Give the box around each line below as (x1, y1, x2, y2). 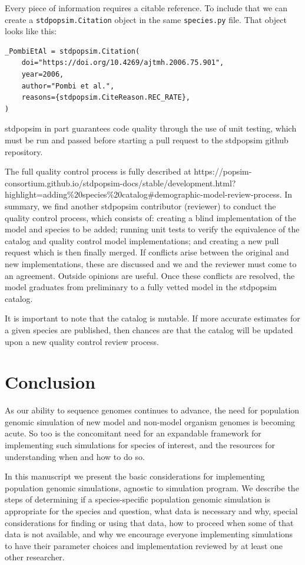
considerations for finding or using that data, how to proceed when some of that (5, 516, 294, 528)
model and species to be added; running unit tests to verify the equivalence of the (5, 223, 300, 235)
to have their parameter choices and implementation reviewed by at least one (5, 539, 283, 551)
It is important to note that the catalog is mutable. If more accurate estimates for (5, 312, 300, 324)
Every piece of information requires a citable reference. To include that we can (5, 2, 287, 14)
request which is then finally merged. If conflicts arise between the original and (5, 246, 289, 258)
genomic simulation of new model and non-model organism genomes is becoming (5, 415, 296, 428)
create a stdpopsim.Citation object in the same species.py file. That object (5, 13, 287, 25)
